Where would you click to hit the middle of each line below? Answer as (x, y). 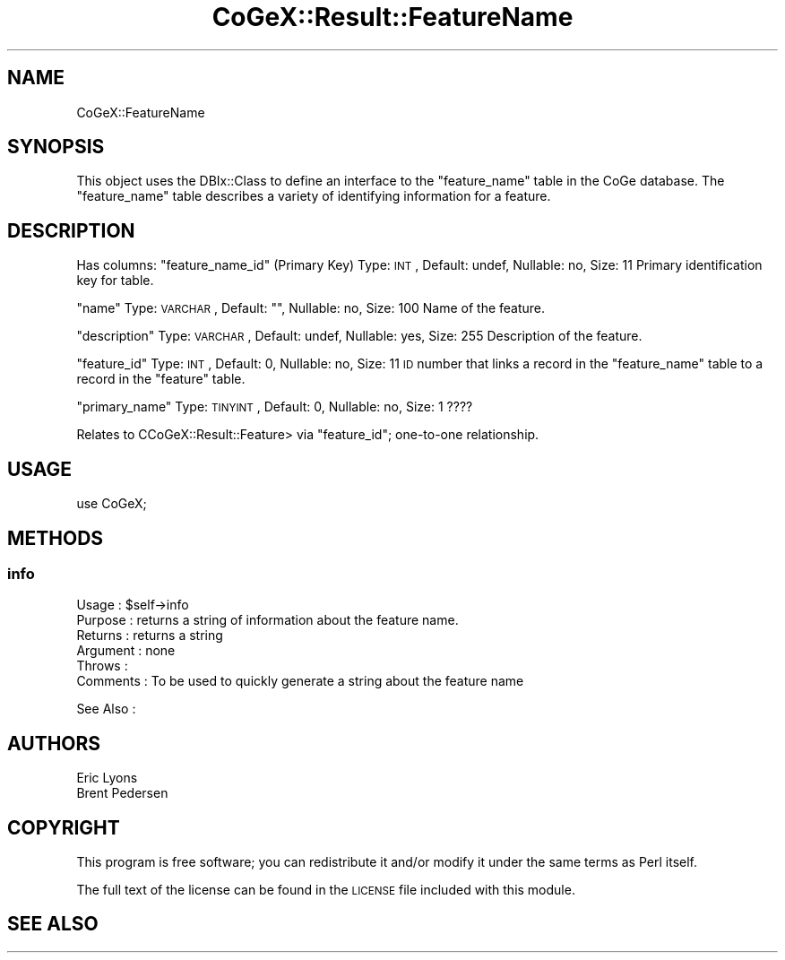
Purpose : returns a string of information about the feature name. (267, 620)
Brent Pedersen (122, 793)
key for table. (115, 281)
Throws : (102, 666)
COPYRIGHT (64, 827)
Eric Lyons (107, 778)
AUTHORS (54, 743)
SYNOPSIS (56, 147)
